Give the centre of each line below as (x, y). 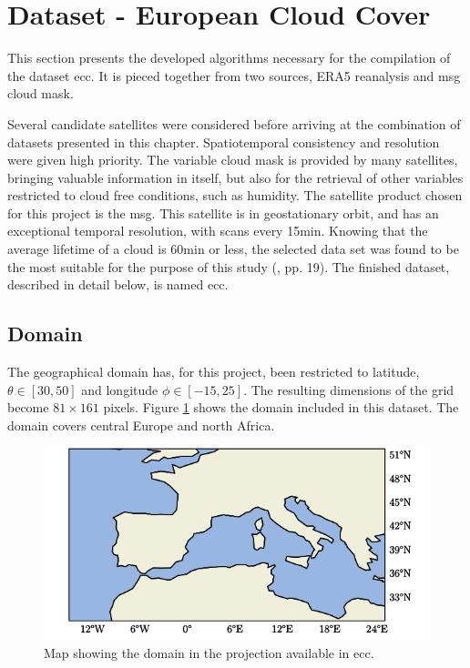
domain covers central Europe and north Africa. (141, 425)
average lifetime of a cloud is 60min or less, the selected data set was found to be (233, 249)
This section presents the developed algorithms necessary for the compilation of (229, 58)
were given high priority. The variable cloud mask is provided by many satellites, (233, 160)
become (28, 407)
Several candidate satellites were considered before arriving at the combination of (234, 123)
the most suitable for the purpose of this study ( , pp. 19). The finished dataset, (229, 266)
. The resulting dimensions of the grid (349, 389)
